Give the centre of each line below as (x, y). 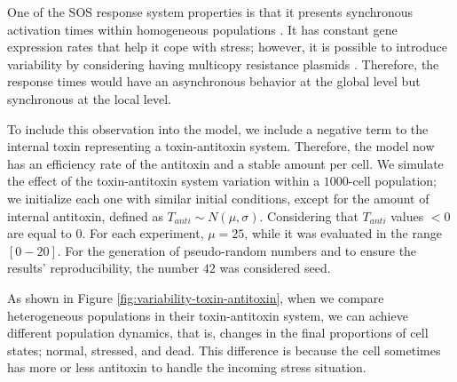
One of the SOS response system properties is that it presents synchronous (210, 12)
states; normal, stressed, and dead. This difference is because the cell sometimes (224, 350)
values (407, 215)
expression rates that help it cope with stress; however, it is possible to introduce (227, 47)
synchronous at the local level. (89, 98)
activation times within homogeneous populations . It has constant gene (202, 29)
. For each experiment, (143, 233)
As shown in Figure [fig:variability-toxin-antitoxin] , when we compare (196, 297)
